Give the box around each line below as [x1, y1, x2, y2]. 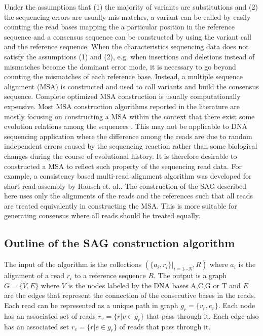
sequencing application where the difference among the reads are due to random [4, 130, 252, 141]
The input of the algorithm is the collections [4, 259, 142, 270]
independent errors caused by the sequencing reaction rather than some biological [4, 141, 257, 151]
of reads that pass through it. [119, 321, 211, 331]
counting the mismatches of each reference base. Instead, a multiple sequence [4, 71, 243, 82]
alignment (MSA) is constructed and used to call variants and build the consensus [4, 81, 259, 91]
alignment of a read [4, 270, 65, 281]
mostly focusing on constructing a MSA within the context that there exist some [4, 111, 255, 121]
